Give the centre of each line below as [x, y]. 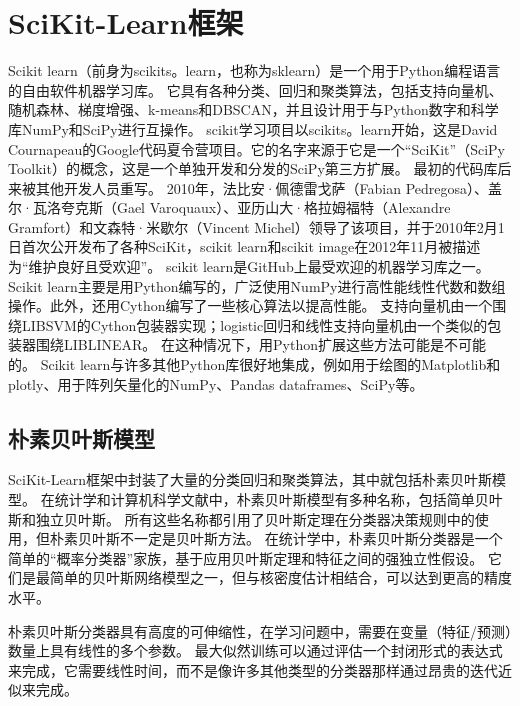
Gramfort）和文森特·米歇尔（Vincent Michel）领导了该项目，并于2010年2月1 [256, 226]
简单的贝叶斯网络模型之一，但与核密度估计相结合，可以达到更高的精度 [280, 577]
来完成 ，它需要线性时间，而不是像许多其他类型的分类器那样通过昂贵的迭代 [253, 669]
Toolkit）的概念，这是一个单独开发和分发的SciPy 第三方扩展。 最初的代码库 [253, 168]
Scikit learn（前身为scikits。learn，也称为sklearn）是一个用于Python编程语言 [254, 70]
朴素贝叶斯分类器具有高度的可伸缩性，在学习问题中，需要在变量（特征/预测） [260, 630]
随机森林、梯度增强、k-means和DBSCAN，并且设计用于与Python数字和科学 [253, 109]
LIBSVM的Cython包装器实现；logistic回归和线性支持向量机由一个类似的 [254, 324]
